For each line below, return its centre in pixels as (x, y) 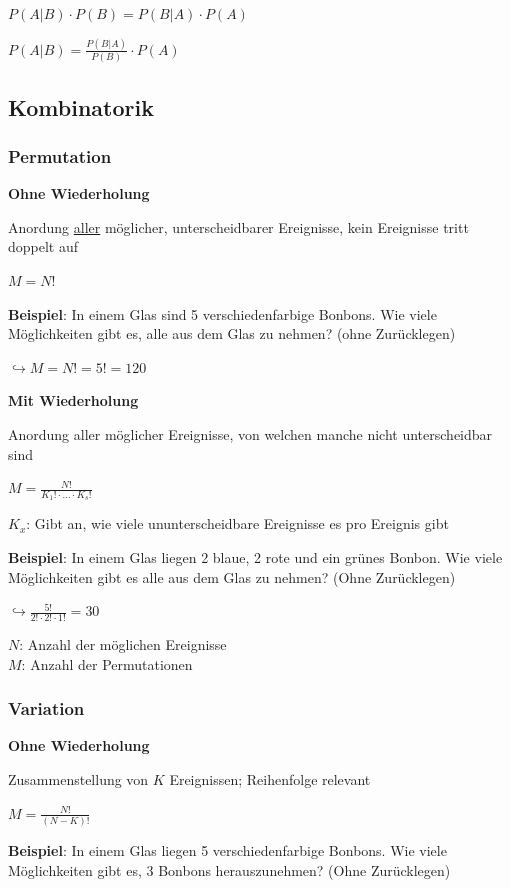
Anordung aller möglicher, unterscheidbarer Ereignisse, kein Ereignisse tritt (238, 226)
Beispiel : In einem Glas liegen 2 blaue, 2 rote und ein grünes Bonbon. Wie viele (255, 556)
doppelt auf (43, 246)
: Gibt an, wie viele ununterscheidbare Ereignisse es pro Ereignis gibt (237, 523)
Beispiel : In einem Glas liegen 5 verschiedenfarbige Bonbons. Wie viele (227, 849)
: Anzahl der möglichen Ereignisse (123, 644)
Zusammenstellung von (78, 779)
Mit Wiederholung (73, 400)
